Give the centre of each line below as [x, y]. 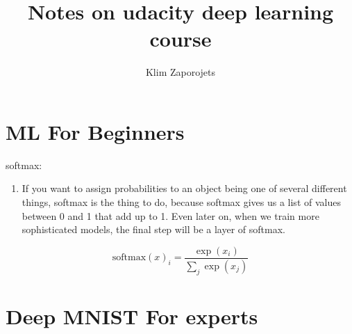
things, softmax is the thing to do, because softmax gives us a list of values [181, 202]
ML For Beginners [95, 131]
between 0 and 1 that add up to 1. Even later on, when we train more [170, 215]
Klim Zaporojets [181, 72]
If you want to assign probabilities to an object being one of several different [184, 188]
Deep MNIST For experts [132, 316]
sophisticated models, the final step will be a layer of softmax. [153, 229]
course [181, 39]
